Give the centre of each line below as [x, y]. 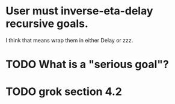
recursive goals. [47, 24]
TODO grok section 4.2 [64, 92]
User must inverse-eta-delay [79, 11]
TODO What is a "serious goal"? [87, 65]
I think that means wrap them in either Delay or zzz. [69, 40]
